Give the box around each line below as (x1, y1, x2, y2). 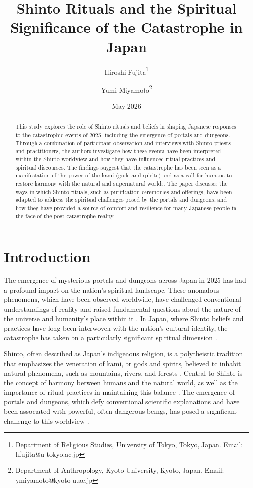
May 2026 (112, 101, 141, 111)
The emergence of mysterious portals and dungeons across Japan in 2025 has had (4, 275, 246, 285)
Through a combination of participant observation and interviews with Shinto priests (15, 138, 231, 147)
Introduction (4, 247, 90, 267)
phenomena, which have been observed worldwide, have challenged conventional (4, 294, 241, 304)
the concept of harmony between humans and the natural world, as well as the (4, 377, 238, 388)
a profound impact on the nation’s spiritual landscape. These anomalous (4, 284, 220, 294)
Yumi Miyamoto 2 (101, 83, 152, 95)
